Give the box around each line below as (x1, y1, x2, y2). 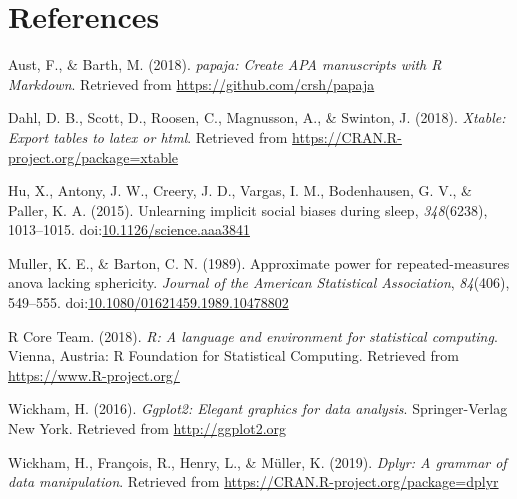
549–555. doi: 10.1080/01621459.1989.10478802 (8, 292, 289, 313)
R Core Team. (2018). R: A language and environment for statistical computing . (8, 325, 498, 346)
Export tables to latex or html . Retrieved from (8, 126, 288, 147)
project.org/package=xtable (8, 146, 179, 167)
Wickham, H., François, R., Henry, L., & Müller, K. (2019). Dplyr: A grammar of (8, 451, 507, 472)
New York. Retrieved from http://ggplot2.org (8, 418, 287, 439)
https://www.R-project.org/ (8, 364, 180, 385)
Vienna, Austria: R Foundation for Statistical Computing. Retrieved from (8, 345, 459, 366)
